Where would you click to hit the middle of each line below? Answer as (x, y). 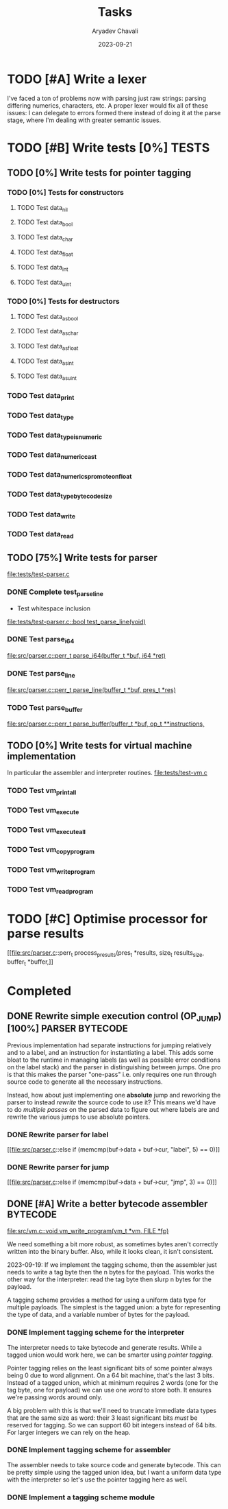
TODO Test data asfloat (48, 347)
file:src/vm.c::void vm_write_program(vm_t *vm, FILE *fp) (88, 1231)
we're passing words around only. (55, 1397)
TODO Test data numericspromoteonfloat (69, 475)
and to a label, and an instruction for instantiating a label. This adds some (110, 1052)
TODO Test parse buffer (45, 708)
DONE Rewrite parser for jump (58, 1167)
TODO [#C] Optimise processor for (107, 919)
